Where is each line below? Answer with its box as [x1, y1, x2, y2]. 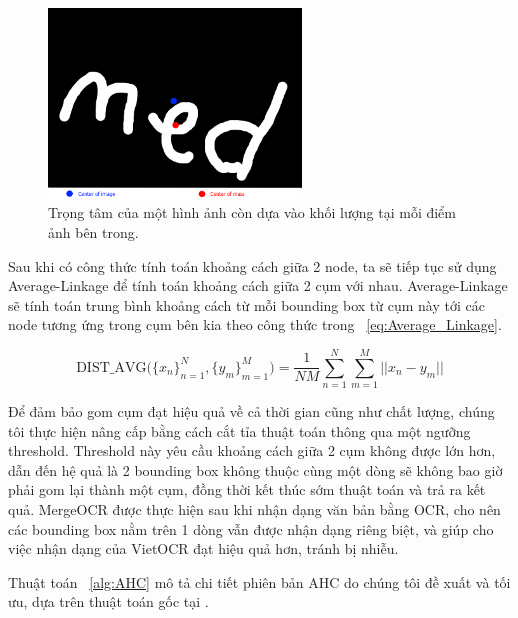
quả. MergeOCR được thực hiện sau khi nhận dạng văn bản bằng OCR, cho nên [8, 499, 501, 520]
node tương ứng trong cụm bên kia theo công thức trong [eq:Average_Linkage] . [8, 314, 502, 335]
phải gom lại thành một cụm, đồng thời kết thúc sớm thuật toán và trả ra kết [8, 479, 486, 500]
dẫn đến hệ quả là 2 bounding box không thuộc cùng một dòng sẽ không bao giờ [8, 459, 503, 480]
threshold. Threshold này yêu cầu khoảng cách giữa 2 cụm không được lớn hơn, [8, 440, 496, 461]
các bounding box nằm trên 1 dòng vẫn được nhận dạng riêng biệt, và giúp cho [8, 518, 494, 539]
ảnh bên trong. [48, 221, 139, 242]
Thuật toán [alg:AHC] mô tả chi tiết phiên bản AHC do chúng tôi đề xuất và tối [8, 571, 511, 592]
